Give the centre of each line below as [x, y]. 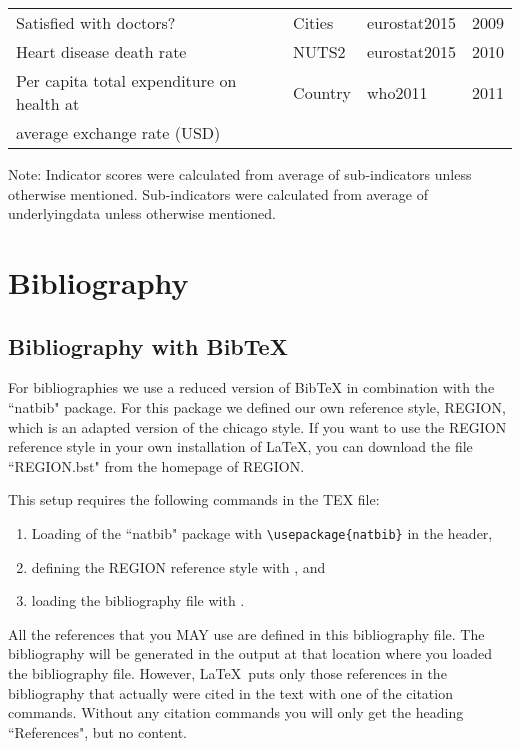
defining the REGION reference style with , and [178, 566]
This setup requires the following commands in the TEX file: [194, 499]
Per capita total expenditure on [126, 80]
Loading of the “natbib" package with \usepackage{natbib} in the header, [262, 532]
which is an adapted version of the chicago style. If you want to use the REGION [257, 426]
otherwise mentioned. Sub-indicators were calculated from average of [218, 193]
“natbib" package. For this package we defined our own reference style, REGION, [257, 406]
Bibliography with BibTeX [148, 345]
